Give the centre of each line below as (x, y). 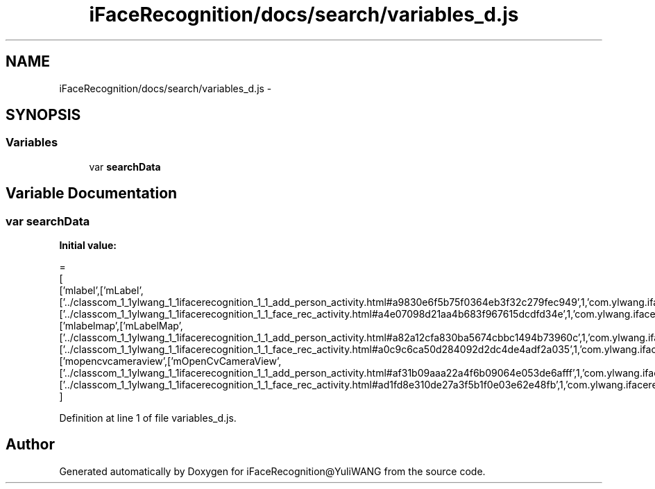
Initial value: (88, 246)
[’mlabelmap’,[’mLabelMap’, (121, 326)
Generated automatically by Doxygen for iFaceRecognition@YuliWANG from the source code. (272, 471)
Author (30, 445)
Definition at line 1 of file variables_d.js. (148, 418)
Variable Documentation (92, 194)
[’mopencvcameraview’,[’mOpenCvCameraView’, (170, 361)
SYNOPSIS (43, 115)
